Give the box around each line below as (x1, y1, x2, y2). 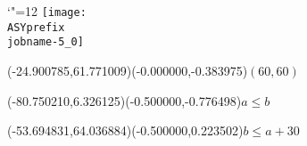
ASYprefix (7, 20, 65, 34)
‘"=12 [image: (7, 2, 87, 20)
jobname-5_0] (7, 36, 84, 49)
